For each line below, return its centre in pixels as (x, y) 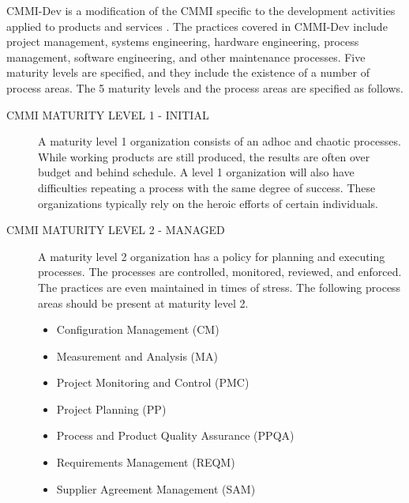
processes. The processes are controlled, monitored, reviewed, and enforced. (220, 272)
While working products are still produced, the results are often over (204, 156)
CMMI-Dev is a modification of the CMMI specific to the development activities (201, 10)
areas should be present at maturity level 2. (143, 303)
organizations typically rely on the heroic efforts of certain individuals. (208, 203)
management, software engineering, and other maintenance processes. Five (186, 57)
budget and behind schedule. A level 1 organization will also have (196, 172)
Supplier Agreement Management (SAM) (156, 488)
